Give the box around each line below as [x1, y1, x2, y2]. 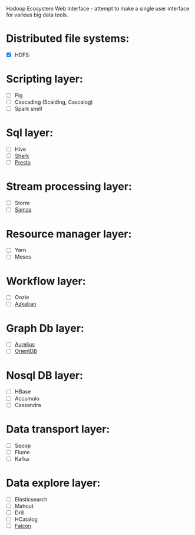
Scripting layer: [6, 72, 84, 86]
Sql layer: [6, 126, 54, 140]
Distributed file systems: [6, 32, 130, 45]
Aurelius [14, 341, 35, 348]
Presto [14, 159, 31, 166]
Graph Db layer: [6, 321, 84, 335]
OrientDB [14, 348, 37, 355]
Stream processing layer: [6, 180, 133, 193]
